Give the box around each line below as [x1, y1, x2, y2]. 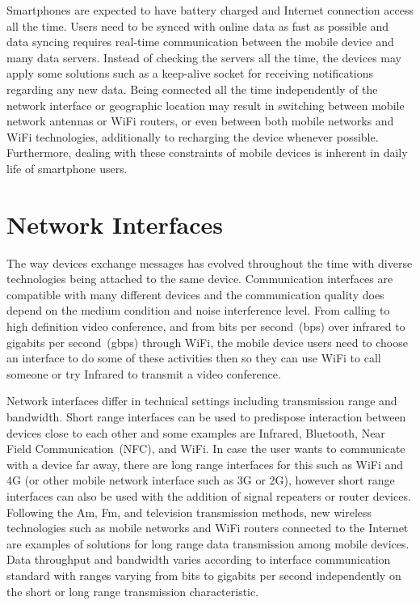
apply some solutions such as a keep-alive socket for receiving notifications [6, 65, 374, 82]
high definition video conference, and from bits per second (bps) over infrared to [6, 318, 405, 335]
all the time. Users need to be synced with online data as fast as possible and [6, 17, 389, 34]
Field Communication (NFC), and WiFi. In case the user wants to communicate [6, 440, 405, 457]
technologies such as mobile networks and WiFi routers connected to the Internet [6, 519, 409, 536]
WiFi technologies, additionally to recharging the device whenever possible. [6, 128, 379, 145]
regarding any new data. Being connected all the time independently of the [6, 80, 378, 97]
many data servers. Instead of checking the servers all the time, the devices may [6, 49, 401, 66]
